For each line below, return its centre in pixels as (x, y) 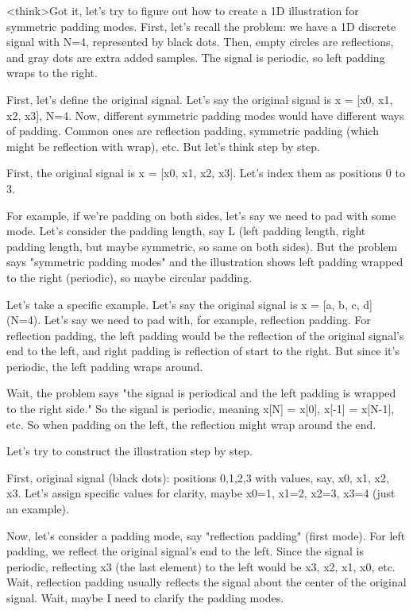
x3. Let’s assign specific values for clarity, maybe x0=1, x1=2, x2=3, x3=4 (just (201, 493)
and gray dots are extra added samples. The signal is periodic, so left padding (196, 57)
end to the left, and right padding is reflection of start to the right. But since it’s (203, 351)
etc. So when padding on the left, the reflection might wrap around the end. (191, 424)
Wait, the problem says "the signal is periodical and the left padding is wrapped (201, 393)
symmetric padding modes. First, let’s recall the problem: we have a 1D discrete (201, 26)
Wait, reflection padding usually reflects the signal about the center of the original (206, 582)
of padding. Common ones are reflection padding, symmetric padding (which (193, 131)
